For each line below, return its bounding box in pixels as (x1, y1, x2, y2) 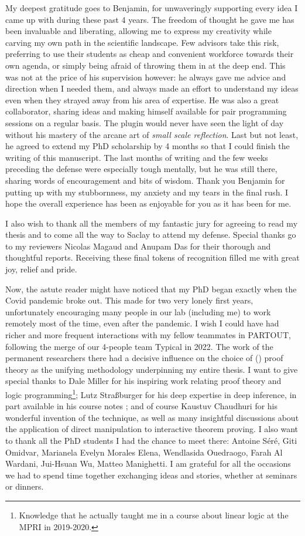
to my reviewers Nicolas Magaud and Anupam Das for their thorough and (5, 240, 271, 252)
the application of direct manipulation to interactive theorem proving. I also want (5, 423, 298, 435)
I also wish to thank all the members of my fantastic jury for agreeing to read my (5, 217, 298, 229)
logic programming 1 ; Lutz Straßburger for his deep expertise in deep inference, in (5, 387, 297, 400)
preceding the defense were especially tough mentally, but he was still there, (5, 163, 277, 175)
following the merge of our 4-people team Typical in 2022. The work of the (5, 340, 273, 352)
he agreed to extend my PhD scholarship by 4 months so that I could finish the (5, 140, 290, 152)
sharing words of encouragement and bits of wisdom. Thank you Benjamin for (5, 174, 285, 186)
